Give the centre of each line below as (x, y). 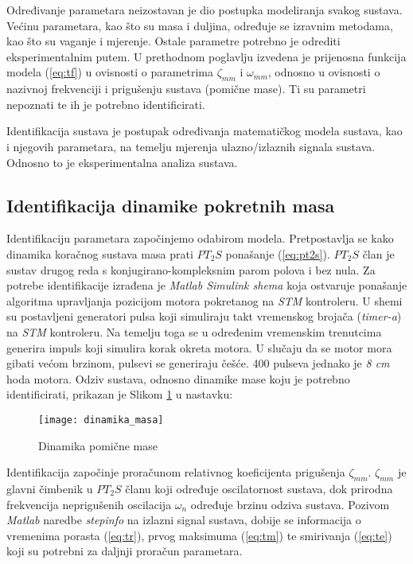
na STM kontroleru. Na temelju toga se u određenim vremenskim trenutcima (194, 331)
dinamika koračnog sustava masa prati (100, 253)
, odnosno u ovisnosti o (324, 72)
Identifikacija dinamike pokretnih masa (171, 205)
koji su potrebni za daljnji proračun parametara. (125, 551)
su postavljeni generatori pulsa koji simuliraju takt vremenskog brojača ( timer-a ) (204, 316)
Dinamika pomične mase (98, 445)
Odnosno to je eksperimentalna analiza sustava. (122, 162)
